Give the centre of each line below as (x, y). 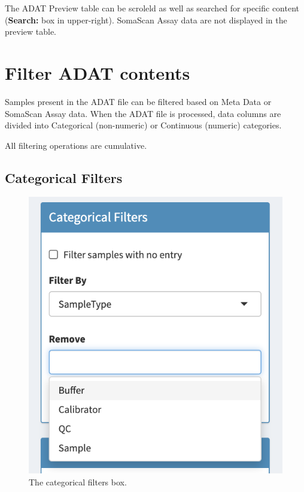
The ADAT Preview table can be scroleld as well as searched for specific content (152, 8)
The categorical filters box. (78, 481)
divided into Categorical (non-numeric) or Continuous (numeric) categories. (143, 125)
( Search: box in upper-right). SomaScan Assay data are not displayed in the (146, 19)
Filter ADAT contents (98, 72)
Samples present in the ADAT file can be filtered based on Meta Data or (138, 101)
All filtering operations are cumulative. (76, 145)
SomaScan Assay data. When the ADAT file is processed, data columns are (143, 113)
